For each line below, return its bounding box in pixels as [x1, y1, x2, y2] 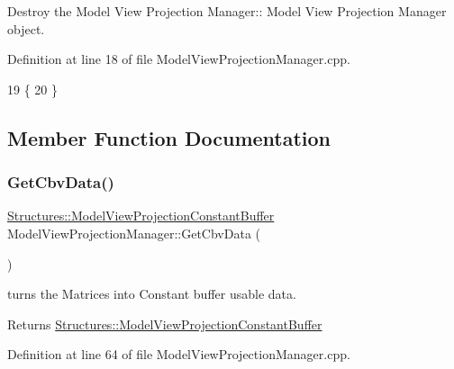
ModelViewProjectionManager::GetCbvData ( [7, 223, 260, 242]
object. [7, 19, 45, 38]
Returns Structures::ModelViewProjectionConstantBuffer [7, 314, 322, 333]
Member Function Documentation [7, 123, 331, 151]
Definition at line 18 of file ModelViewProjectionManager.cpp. [7, 49, 350, 68]
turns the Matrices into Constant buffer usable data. [7, 284, 296, 303]
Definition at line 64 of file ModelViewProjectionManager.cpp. [7, 345, 350, 364]
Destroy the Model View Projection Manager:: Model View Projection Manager [7, 2, 447, 20]
